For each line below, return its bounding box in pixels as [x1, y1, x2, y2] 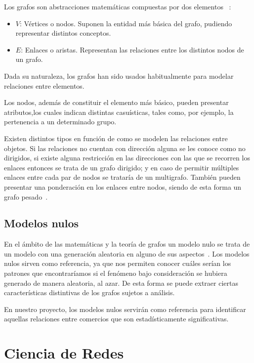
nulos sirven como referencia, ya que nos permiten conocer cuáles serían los [4, 258, 231, 268]
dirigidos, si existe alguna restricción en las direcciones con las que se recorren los [4, 153, 250, 163]
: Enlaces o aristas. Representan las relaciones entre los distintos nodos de [21, 44, 244, 54]
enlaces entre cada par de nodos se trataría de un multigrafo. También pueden [4, 172, 241, 182]
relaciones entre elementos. [4, 80, 85, 91]
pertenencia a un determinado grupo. [4, 116, 117, 127]
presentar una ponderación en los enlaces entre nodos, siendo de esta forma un [4, 181, 242, 192]
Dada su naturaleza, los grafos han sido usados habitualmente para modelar [4, 70, 234, 81]
